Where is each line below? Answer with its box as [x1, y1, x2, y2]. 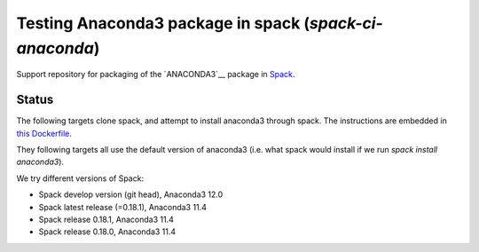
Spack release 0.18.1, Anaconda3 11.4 [38, 214, 175, 224]
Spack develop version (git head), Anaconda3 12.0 [38, 189, 224, 200]
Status [16, 92, 54, 107]
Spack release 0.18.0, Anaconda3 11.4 [38, 226, 177, 237]
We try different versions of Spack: [16, 173, 145, 184]
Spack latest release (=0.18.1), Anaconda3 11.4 [38, 201, 208, 212]
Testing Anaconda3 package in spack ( [16, 13, 310, 33]
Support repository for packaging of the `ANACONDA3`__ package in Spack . [16, 69, 295, 80]
